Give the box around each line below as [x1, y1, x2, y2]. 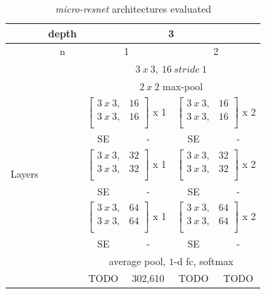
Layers [11, 166, 39, 180]
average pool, [108, 253, 166, 268]
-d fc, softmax [174, 253, 234, 268]
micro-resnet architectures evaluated [55, 1, 211, 16]
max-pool [163, 79, 203, 94]
